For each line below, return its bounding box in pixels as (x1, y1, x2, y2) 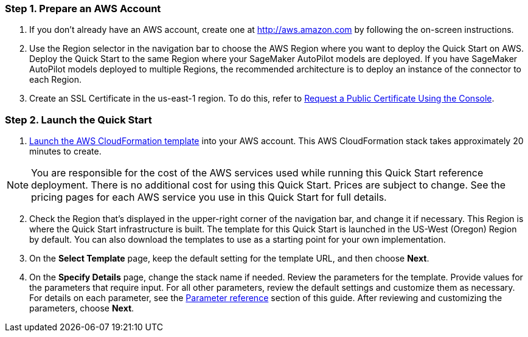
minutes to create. (29, 146, 102, 157)
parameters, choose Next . (29, 303, 134, 314)
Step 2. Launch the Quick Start (5, 113, 152, 126)
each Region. (29, 74, 82, 85)
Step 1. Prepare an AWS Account (5, 2, 161, 15)
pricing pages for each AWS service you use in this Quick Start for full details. (31, 191, 387, 204)
